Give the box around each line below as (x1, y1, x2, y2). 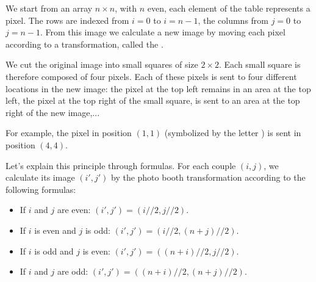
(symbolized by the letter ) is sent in (164, 126, 301, 139)
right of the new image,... (5, 106, 100, 118)
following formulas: (5, 183, 76, 195)
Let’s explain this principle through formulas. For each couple (5, 159, 236, 172)
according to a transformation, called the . (5, 37, 163, 50)
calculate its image (5, 171, 75, 184)
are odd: (57, 265, 88, 278)
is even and (34, 223, 76, 236)
